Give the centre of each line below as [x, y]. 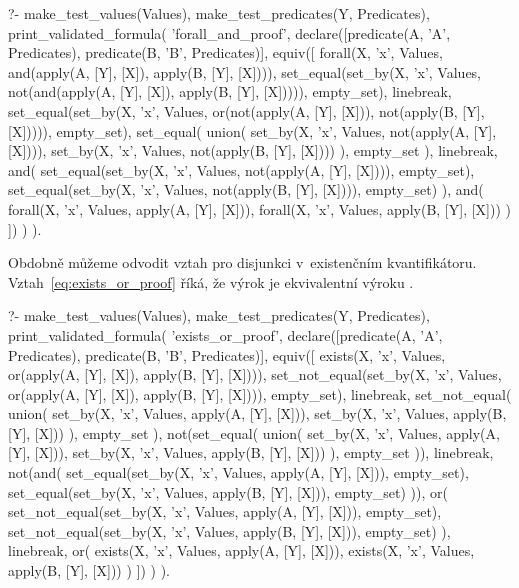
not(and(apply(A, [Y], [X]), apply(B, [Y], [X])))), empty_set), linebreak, [230, 91]
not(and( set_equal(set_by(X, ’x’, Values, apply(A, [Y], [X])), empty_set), [238, 472]
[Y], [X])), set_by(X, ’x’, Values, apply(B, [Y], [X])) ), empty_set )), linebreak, [251, 452]
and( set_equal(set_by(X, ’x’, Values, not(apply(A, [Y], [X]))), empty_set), [241, 169]
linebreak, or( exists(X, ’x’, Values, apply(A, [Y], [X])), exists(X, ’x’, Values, [241, 550]
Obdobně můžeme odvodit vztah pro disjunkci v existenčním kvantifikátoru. [242, 262]
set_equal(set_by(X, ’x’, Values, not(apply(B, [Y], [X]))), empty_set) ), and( [246, 189]
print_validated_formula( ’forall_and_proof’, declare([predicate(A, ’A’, [229, 32]
